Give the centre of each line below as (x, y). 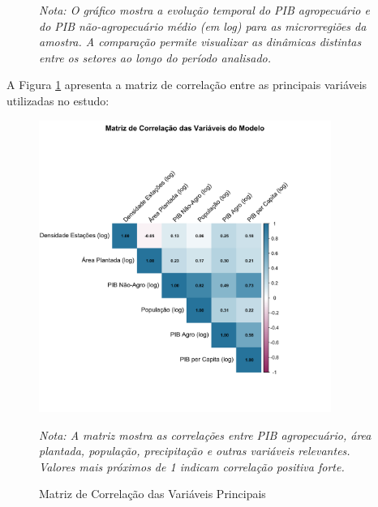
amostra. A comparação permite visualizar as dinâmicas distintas (200, 42)
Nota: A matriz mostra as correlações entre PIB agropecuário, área (205, 435)
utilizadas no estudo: (58, 100)
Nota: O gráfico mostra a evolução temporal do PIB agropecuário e (204, 10)
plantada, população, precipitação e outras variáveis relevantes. (195, 451)
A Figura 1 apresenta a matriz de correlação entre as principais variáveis (187, 85)
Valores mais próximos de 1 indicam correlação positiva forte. (192, 466)
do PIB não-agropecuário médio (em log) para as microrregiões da (203, 26)
